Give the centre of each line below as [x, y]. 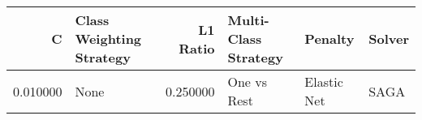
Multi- [248, 20]
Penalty [329, 39]
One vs [247, 81]
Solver [389, 39]
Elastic [324, 81]
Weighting [108, 39]
